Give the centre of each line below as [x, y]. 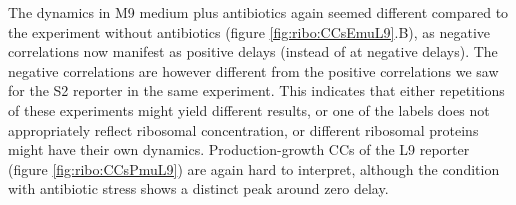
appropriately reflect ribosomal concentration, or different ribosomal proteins [243, 129]
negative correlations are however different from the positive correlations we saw [253, 70]
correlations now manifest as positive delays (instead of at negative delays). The [253, 51]
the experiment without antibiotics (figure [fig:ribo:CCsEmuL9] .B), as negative [249, 31]
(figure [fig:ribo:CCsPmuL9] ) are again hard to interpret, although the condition [254, 168]
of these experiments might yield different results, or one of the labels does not [249, 109]
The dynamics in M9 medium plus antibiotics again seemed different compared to [258, 12]
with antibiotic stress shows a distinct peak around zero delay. [198, 188]
